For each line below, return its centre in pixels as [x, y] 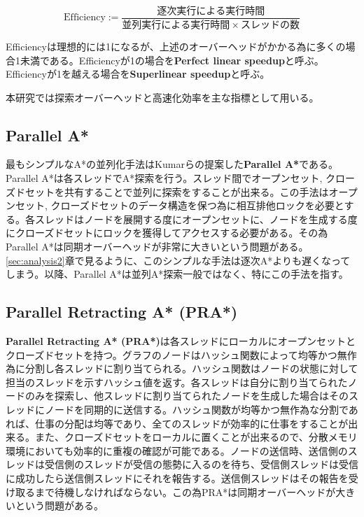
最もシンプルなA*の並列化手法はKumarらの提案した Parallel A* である [167, 164]
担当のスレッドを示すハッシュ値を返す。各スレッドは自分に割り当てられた [177, 382]
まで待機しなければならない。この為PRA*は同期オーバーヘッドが [185, 491]
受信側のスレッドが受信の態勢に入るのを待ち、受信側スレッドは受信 [201, 464]
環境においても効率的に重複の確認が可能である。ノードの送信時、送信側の [177, 450]
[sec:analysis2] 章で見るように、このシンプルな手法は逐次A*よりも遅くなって [178, 260]
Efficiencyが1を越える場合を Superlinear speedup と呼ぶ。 [138, 74]
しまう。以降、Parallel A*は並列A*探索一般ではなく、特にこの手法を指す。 [177, 274]
